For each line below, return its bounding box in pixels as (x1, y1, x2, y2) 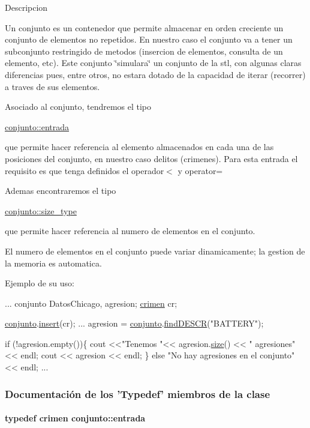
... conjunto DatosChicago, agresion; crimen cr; (5, 297, 177, 309)
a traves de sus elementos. (5, 80, 100, 92)
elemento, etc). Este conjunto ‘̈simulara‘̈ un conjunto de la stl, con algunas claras (5, 56, 302, 69)
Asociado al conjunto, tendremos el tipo (5, 100, 152, 113)
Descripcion (5, 1, 48, 13)
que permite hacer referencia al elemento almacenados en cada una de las (5, 140, 274, 153)
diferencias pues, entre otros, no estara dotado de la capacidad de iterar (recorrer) (5, 68, 306, 80)
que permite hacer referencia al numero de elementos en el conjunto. (5, 225, 255, 237)
